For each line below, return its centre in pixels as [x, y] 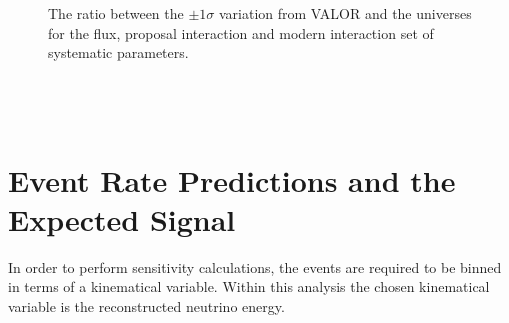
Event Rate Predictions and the [232, 179]
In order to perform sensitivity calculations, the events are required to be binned [255, 266]
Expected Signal [122, 218]
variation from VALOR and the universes [345, 13]
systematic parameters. [118, 52]
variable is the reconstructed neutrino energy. [146, 306]
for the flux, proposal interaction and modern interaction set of [241, 32]
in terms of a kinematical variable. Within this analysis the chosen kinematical [249, 286]
